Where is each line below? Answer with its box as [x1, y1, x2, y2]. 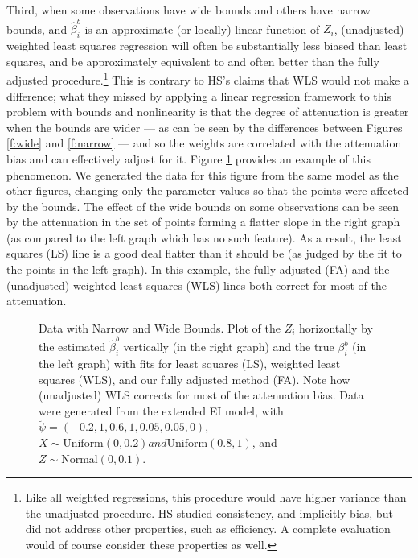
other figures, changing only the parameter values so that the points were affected [6, 182, 409, 199]
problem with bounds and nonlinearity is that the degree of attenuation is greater [6, 103, 409, 120]
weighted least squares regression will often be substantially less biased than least [6, 37, 408, 54]
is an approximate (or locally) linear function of [84, 20, 320, 37]
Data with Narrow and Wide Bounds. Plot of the [39, 319, 281, 336]
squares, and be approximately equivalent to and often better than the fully [6, 52, 379, 69]
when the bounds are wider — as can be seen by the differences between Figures [6, 118, 403, 135]
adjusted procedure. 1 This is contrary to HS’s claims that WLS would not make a [6, 69, 409, 88]
